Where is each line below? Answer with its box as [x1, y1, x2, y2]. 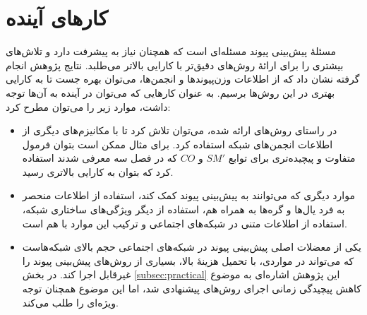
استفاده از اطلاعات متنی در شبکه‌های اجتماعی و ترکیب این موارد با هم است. [22, 215, 347, 230]
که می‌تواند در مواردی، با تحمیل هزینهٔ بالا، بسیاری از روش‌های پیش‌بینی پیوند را [22, 253, 354, 268]
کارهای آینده [6, 3, 108, 32]
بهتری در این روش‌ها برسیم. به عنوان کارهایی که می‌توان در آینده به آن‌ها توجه [6, 85, 335, 100]
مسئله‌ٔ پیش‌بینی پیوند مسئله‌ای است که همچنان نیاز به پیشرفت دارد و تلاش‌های [6, 44, 337, 59]
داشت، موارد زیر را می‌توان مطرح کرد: [6, 99, 171, 114]
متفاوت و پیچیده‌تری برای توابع [228, 150, 356, 165]
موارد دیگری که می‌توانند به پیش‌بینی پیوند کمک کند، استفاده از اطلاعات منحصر [22, 188, 355, 203]
